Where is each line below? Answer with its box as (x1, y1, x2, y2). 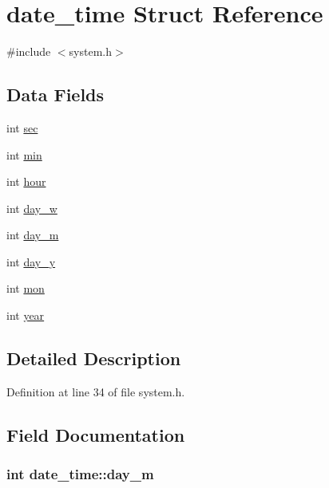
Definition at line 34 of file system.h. (6, 383, 185, 399)
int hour (6, 173, 46, 190)
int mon (6, 280, 45, 297)
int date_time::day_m (6, 464, 154, 484)
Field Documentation (6, 422, 185, 447)
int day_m (6, 226, 59, 243)
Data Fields (6, 82, 105, 107)
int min (6, 146, 42, 163)
